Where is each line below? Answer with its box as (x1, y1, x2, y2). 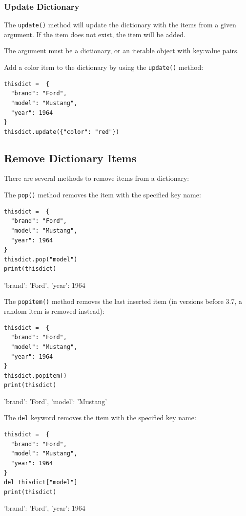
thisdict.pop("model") (4, 256, 78, 263)
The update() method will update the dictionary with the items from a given (4, 20, 236, 30)
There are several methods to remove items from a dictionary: (4, 173, 189, 183)
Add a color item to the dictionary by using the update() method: (4, 62, 204, 72)
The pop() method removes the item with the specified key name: (4, 190, 201, 200)
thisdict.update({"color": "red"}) (4, 128, 120, 135)
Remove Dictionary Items (4, 150, 137, 165)
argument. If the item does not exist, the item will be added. (4, 29, 185, 39)
